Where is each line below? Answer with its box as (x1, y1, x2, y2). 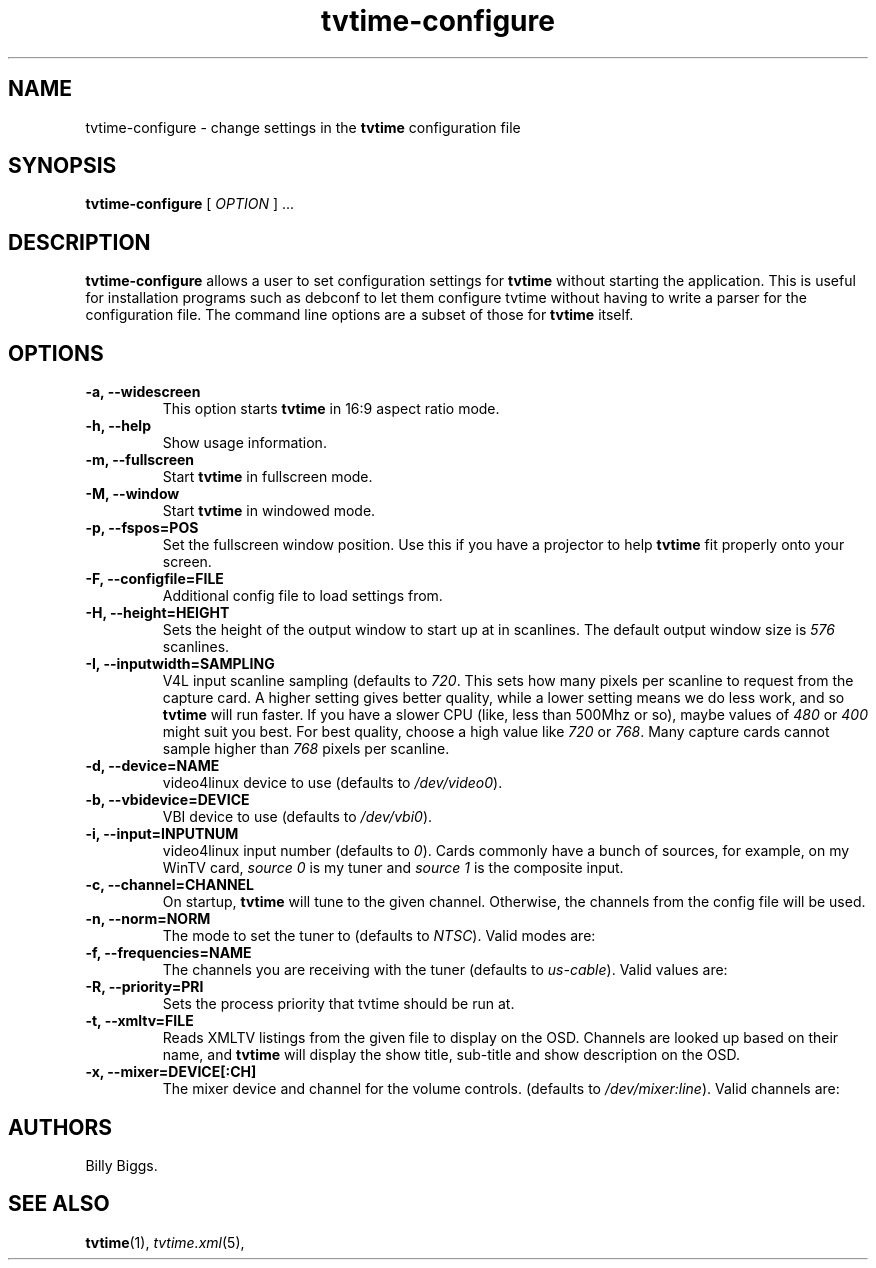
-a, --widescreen (85, 383, 201, 401)
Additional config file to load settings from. (162, 587, 443, 605)
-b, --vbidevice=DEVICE (85, 791, 250, 809)
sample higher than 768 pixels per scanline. (162, 740, 450, 758)
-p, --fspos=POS (85, 519, 199, 537)
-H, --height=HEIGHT (85, 604, 230, 622)
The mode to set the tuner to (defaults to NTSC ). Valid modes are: (162, 927, 596, 945)
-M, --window (85, 485, 180, 503)
